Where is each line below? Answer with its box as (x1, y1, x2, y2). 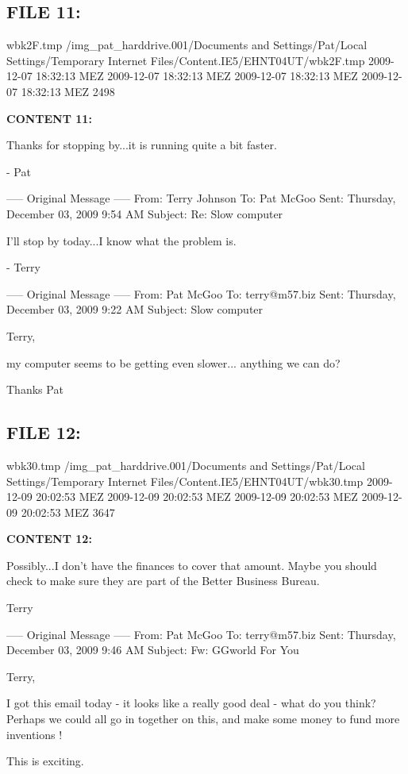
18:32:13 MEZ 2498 (21, 83, 115, 99)
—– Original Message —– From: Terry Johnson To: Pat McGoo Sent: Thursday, (6, 190, 396, 206)
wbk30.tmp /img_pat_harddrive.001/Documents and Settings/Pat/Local (6, 456, 365, 473)
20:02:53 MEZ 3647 (21, 503, 115, 520)
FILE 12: (6, 420, 81, 445)
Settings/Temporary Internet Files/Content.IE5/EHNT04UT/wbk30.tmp (6, 472, 364, 489)
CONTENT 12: (6, 530, 92, 547)
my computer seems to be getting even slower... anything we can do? (6, 354, 341, 371)
